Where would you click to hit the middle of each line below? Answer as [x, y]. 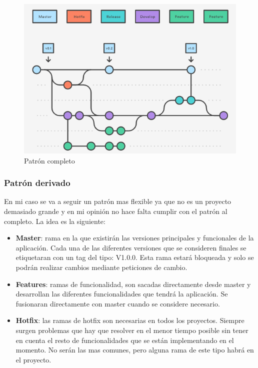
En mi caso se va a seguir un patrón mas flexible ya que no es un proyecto [118, 201]
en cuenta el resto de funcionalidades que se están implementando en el [125, 340]
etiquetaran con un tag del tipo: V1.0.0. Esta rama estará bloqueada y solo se [135, 257]
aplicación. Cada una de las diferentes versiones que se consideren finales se [131, 247]
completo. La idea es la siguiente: [55, 221]
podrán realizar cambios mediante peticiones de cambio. [101, 267]
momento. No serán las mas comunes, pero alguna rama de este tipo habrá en [135, 350]
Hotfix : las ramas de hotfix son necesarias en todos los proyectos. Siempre [130, 320]
